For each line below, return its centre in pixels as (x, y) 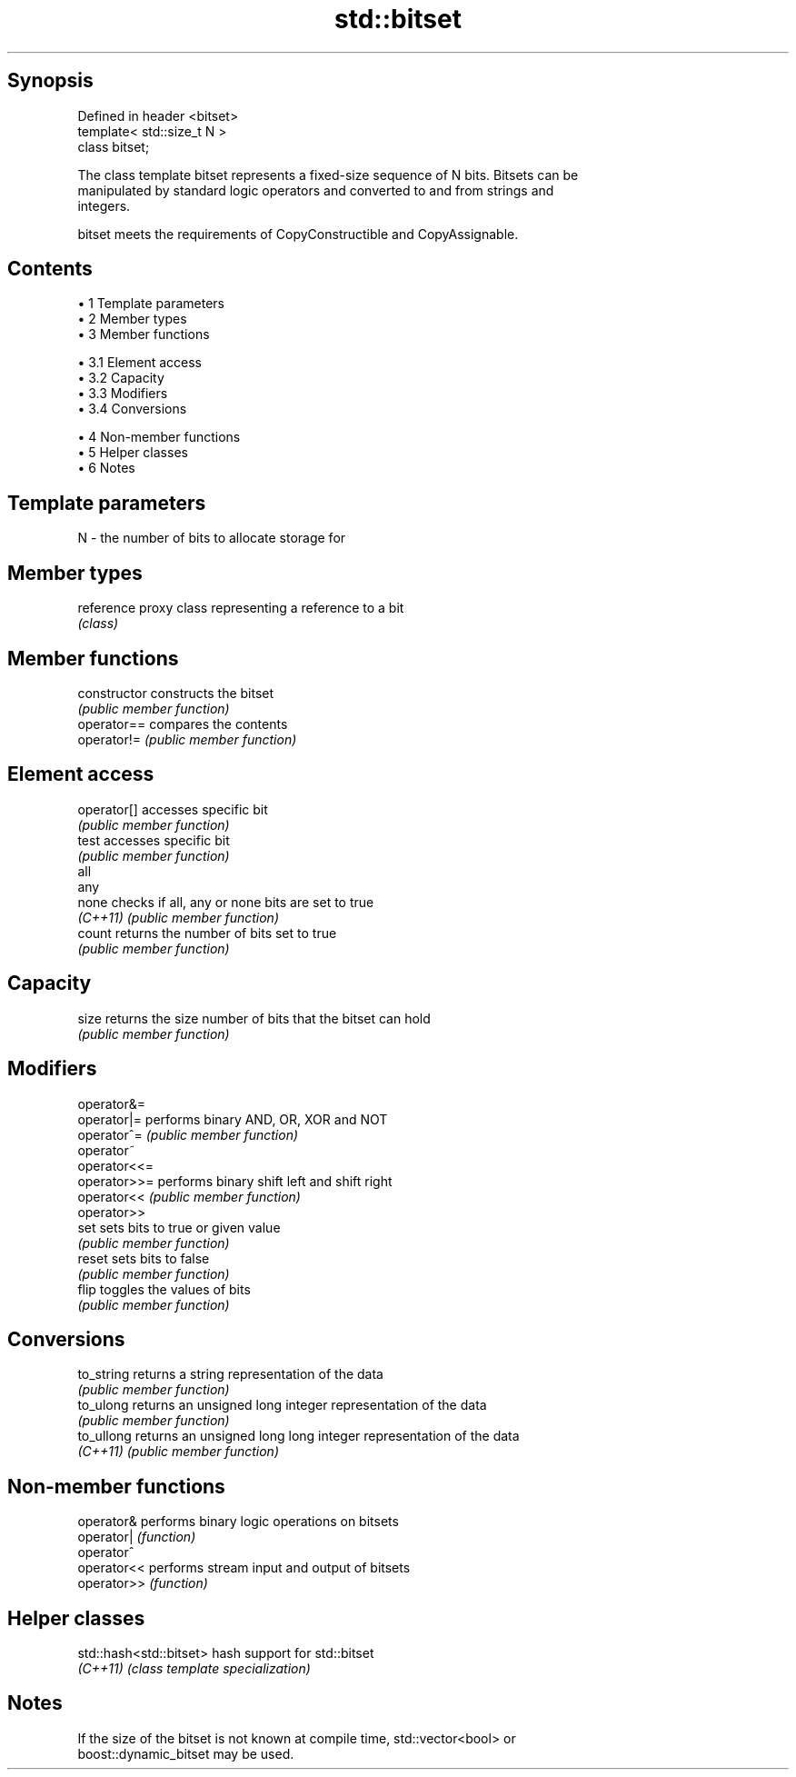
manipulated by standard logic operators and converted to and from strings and (316, 190)
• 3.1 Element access (139, 363)
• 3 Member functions (144, 334)
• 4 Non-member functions (159, 437)
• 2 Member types (132, 319)
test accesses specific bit (154, 840)
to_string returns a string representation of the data (230, 1374)
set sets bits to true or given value (179, 1227)
